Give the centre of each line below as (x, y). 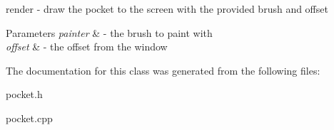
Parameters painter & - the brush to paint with (109, 32)
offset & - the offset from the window (87, 47)
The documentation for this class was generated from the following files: (163, 70)
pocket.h (24, 94)
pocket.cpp (29, 118)
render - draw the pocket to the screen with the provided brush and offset (167, 9)
